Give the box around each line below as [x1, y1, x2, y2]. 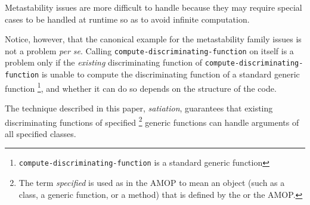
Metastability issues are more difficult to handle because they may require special [5, 1, 302, 13]
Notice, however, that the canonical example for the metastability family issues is [5, 33, 302, 45]
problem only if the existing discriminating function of [5, 56, 203, 69]
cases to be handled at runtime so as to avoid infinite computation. [5, 13, 250, 25]
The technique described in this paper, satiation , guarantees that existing [5, 102, 273, 114]
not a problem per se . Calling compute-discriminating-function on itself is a [5, 44, 294, 57]
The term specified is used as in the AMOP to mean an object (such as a [18, 176, 285, 189]
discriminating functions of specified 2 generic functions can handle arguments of [5, 114, 299, 128]
